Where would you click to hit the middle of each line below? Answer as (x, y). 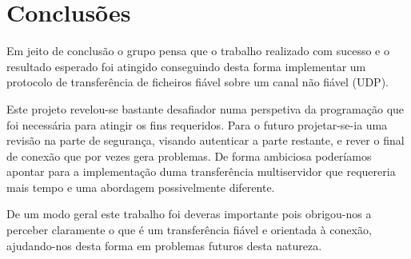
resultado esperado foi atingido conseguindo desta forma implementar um (186, 66)
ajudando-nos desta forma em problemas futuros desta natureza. (164, 245)
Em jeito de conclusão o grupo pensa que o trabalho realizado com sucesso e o (198, 51)
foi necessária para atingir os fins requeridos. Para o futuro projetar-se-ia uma (197, 124)
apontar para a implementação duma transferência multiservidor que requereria (201, 171)
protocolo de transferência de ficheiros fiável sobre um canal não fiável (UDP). (198, 82)
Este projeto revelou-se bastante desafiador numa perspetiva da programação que (205, 108)
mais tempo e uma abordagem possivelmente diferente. (141, 187)
